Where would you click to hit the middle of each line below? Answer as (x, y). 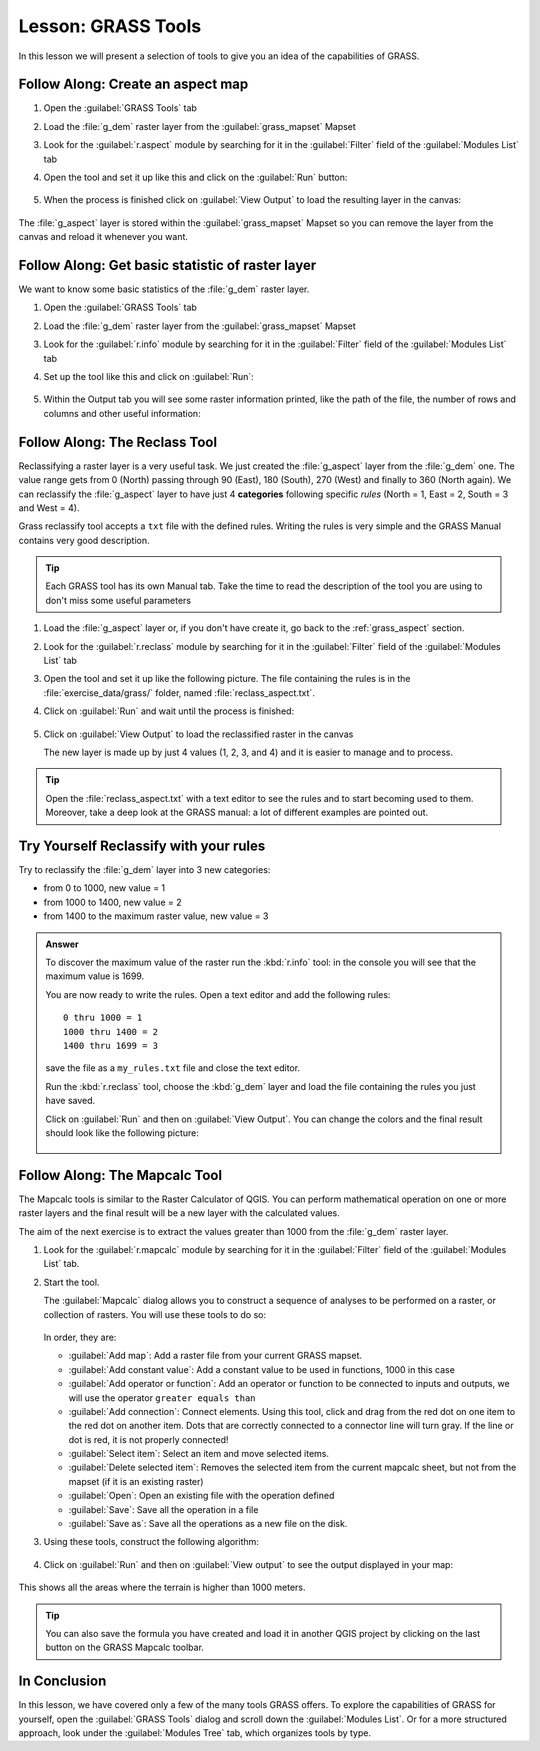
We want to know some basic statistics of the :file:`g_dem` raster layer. (164, 289)
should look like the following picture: (122, 1132)
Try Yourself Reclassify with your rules (142, 845)
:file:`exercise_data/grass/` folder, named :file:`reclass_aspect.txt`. (179, 692)
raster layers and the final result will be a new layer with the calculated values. (179, 1213)
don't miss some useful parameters (118, 600)
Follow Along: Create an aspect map (133, 84)
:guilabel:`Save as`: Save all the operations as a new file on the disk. (208, 1524)
